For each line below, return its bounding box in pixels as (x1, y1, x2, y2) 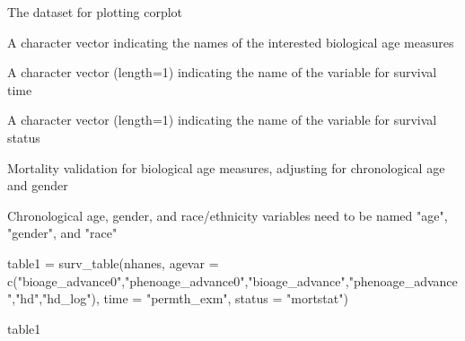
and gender (7, 176, 68, 195)
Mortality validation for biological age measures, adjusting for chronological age (7, 158, 445, 177)
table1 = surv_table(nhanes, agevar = (7, 253, 219, 272)
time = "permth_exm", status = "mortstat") (103, 289, 348, 308)
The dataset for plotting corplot (7, 3, 183, 21)
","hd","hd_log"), (7, 289, 100, 308)
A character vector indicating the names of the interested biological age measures (7, 32, 454, 51)
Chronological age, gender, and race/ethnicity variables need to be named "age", (7, 205, 448, 224)
